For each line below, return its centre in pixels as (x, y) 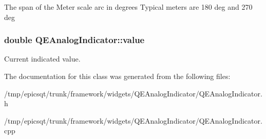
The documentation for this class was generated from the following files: (117, 76)
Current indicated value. (42, 59)
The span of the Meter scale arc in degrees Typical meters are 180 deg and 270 (128, 7)
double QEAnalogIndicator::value (74, 40)
